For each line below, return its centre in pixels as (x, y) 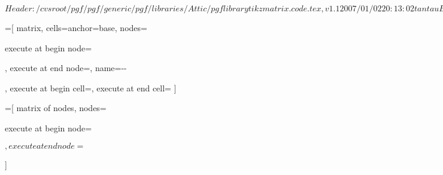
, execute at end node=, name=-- (66, 68)
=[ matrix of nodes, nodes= (56, 108)
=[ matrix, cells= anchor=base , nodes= (76, 27)
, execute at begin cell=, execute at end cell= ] (91, 87)
